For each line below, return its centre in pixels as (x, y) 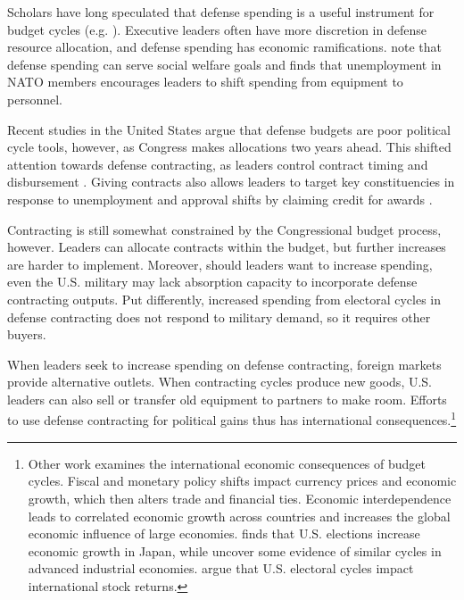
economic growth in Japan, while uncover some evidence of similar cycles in (235, 550)
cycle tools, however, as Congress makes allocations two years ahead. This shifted (229, 147)
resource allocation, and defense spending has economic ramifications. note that (225, 47)
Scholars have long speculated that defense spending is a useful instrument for (221, 12)
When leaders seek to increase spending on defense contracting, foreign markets (224, 364)
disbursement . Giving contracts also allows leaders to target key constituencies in (231, 182)
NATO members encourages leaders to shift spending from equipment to (205, 82)
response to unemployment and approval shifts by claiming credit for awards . (220, 199)
